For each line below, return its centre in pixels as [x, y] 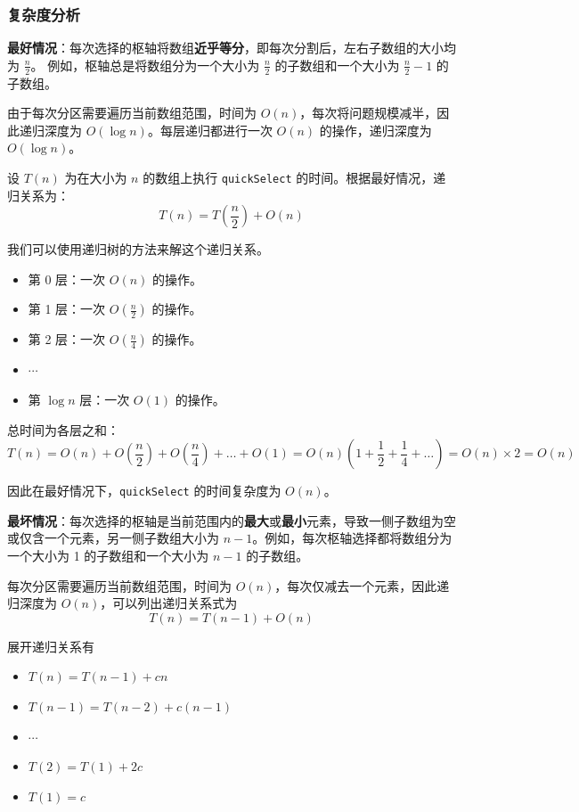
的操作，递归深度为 [375, 130]
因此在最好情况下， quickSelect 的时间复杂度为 [144, 491]
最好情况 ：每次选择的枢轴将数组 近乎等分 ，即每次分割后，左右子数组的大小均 [232, 48]
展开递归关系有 [51, 646]
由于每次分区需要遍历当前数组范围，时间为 [132, 113]
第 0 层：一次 [67, 279]
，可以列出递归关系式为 [169, 603]
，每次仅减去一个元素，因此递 [362, 585]
